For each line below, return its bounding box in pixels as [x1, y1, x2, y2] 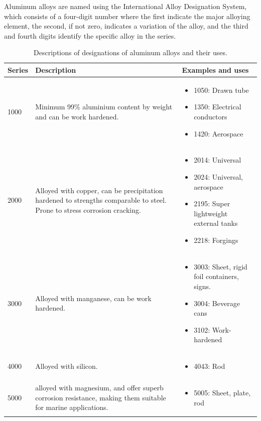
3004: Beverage [194, 298, 240, 308]
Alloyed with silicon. [35, 361, 98, 371]
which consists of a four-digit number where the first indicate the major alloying [4, 11, 250, 21]
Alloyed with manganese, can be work [35, 293, 152, 303]
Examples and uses [182, 64, 249, 75]
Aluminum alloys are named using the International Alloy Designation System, [4, 1, 247, 11]
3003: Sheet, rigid [194, 261, 247, 271]
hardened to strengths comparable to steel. [35, 195, 167, 205]
